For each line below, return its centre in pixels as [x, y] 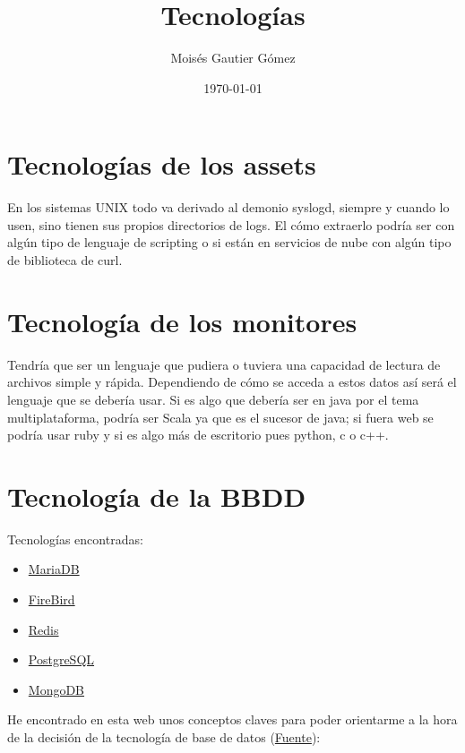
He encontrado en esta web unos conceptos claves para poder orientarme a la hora [232, 719]
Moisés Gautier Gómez [233, 58]
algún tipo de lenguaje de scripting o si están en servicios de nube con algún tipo [229, 242]
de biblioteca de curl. [65, 260]
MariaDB [54, 569]
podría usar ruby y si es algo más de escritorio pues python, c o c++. [198, 435]
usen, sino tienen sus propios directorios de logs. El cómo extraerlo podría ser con [231, 224]
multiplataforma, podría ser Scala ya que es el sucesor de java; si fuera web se [220, 417]
